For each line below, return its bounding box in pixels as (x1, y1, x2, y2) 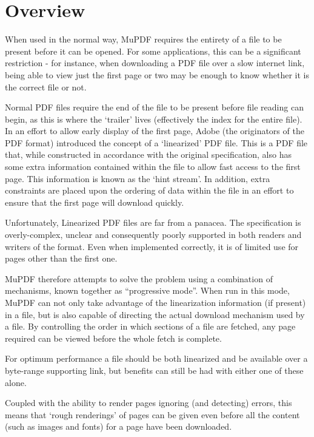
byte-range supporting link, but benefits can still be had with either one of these (5, 364, 304, 376)
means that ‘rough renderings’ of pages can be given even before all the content (5, 408, 300, 421)
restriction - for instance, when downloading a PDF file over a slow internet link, (5, 56, 305, 69)
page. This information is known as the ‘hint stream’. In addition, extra (5, 172, 270, 185)
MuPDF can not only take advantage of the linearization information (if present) (5, 296, 306, 308)
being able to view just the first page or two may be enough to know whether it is (5, 68, 309, 81)
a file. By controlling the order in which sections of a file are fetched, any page (5, 320, 296, 333)
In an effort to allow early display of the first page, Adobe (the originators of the (5, 124, 304, 137)
